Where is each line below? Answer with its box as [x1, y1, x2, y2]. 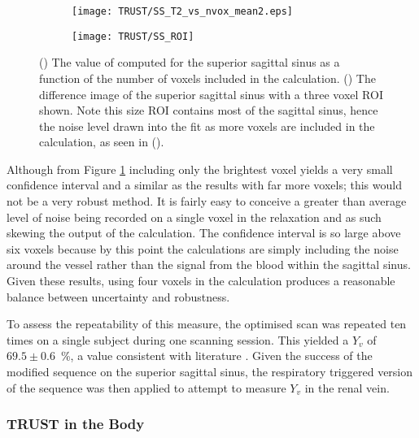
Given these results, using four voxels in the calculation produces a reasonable [7, 272, 395, 289]
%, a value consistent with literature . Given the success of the [60, 347, 373, 364]
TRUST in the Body [7, 414, 145, 434]
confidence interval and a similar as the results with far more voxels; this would [7, 176, 402, 193]
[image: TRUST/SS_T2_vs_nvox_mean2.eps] [72, 6, 294, 17]
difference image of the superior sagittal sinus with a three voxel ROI [39, 85, 383, 102]
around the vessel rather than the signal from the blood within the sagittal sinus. [7, 256, 411, 273]
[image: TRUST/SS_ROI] [72, 30, 194, 42]
